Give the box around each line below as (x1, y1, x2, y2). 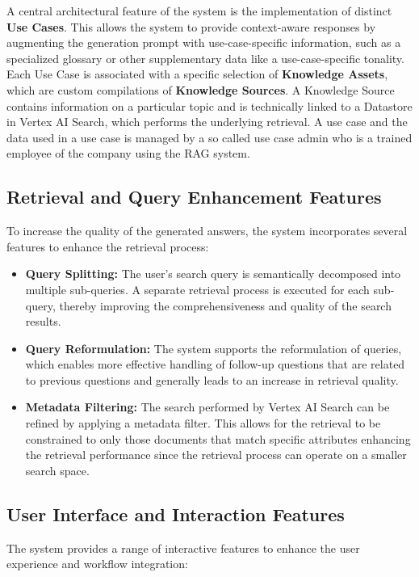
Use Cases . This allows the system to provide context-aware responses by (6, 18, 376, 35)
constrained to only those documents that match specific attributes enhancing (25, 430, 411, 447)
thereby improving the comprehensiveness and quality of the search (59, 297, 392, 314)
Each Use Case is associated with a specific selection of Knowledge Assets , (6, 65, 388, 82)
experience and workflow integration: (6, 555, 188, 572)
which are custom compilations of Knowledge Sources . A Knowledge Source (6, 81, 395, 98)
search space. (25, 461, 90, 478)
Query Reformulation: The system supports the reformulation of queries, (25, 339, 402, 356)
